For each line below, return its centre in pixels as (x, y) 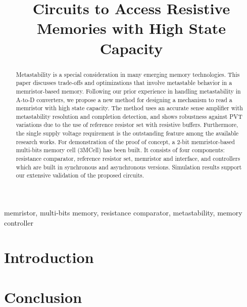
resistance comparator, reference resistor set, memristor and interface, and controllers (128, 159)
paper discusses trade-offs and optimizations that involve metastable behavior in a (124, 83)
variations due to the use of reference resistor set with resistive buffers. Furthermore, (127, 125)
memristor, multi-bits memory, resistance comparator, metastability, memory (123, 213)
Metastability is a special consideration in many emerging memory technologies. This (128, 74)
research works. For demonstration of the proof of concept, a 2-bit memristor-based (125, 141)
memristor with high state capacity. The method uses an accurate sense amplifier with (129, 108)
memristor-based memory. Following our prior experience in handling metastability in (128, 91)
